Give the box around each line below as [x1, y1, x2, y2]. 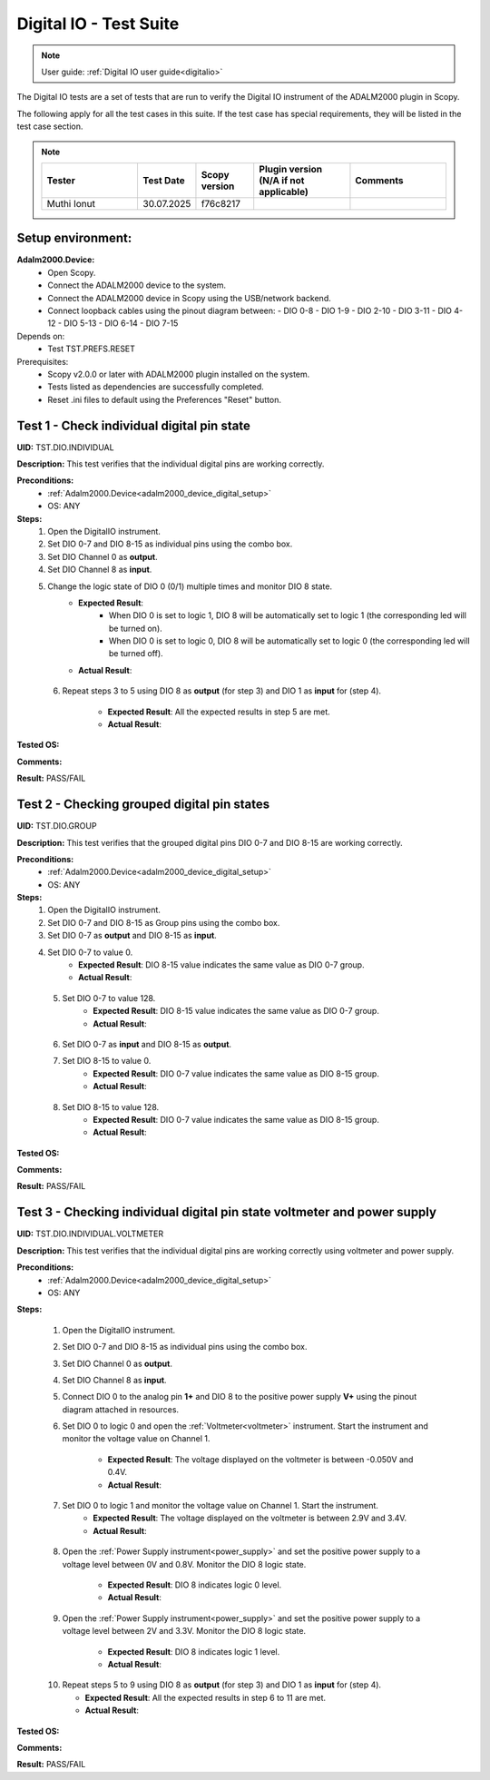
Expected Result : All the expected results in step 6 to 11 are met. [84, 1692, 327, 1703]
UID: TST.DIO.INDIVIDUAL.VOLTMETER [16, 1228, 163, 1239]
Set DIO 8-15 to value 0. [62, 1056, 152, 1067]
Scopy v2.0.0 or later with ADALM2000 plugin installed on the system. [47, 369, 310, 379]
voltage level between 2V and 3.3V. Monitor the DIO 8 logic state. [62, 1626, 307, 1637]
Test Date [142, 173, 185, 186]
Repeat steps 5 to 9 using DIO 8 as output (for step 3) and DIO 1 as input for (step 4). [62, 1679, 381, 1690]
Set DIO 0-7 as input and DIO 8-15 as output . [62, 1038, 231, 1049]
